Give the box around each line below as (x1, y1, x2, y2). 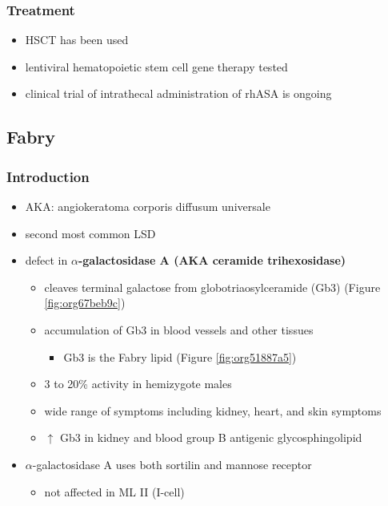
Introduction (6, 166, 90, 186)
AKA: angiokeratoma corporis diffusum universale (25, 198, 270, 214)
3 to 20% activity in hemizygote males (44, 375, 232, 392)
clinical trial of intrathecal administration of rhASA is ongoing (25, 85, 332, 102)
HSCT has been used (25, 31, 129, 48)
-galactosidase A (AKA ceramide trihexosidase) (78, 252, 346, 269)
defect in (25, 252, 68, 269)
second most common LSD (25, 225, 156, 241)
